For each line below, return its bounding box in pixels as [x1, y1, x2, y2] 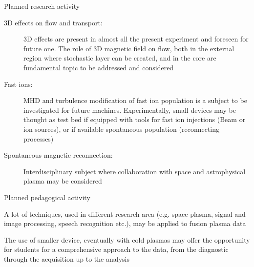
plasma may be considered [23, 176, 102, 186]
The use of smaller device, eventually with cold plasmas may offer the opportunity [4, 234, 250, 245]
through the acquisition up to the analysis [4, 253, 129, 264]
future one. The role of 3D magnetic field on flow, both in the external [23, 43, 234, 53]
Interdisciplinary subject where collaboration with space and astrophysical [23, 166, 246, 176]
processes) [23, 133, 54, 144]
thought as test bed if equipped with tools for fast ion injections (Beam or [23, 114, 246, 124]
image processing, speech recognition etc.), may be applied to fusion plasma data [4, 218, 246, 228]
